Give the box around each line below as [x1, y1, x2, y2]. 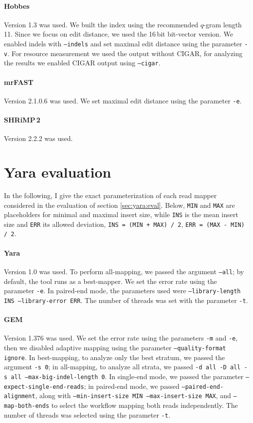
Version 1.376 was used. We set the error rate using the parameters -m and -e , [4, 333, 238, 343]
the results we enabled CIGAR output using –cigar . [4, 58, 161, 68]
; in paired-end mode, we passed [84, 381, 180, 391]
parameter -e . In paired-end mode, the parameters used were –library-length [4, 285, 241, 296]
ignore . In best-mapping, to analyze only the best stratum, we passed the [4, 352, 225, 362]
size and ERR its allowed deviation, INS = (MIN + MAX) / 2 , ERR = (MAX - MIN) [4, 219, 245, 229]
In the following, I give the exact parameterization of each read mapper [4, 190, 217, 200]
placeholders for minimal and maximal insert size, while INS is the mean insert [4, 209, 238, 220]
